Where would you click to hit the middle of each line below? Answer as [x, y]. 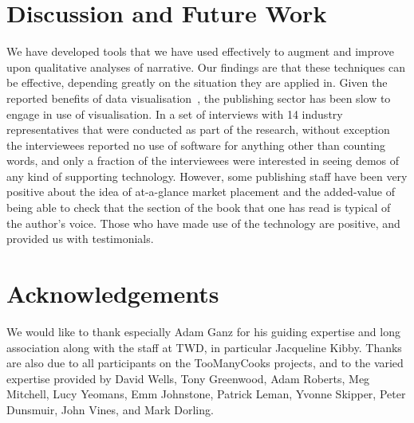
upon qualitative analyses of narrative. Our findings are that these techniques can [206, 67]
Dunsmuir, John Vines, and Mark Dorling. [110, 409]
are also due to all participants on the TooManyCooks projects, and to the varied [205, 363]
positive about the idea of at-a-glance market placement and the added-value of [201, 192]
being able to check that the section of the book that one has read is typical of [199, 208]
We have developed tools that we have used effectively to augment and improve [200, 51]
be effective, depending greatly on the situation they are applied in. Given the [197, 82]
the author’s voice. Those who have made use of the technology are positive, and [203, 223]
